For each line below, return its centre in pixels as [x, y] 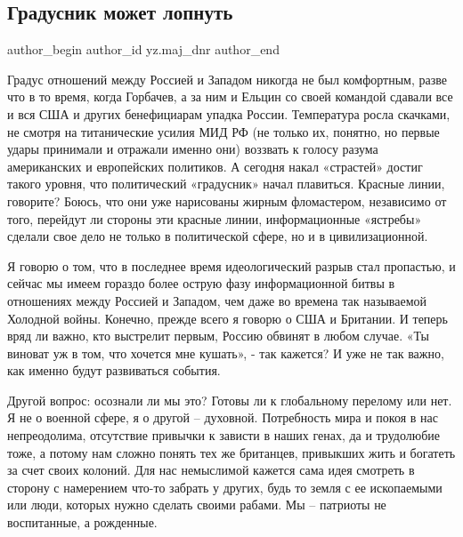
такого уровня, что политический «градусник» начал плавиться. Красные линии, [226, 184]
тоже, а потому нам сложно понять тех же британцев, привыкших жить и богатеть [231, 452]
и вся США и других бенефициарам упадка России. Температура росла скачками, [229, 113]
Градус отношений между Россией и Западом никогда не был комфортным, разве [227, 79]
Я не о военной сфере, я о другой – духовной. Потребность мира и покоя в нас [223, 417]
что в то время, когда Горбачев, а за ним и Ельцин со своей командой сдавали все [230, 96]
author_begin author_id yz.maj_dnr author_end [143, 49]
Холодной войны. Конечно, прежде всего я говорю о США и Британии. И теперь [227, 318]
